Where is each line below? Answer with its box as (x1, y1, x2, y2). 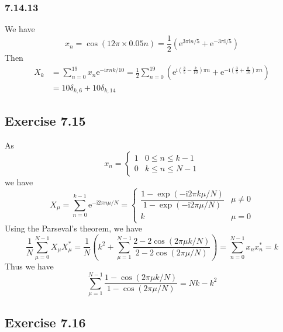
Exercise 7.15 (5, 112, 86, 130)
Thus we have (5, 260, 54, 272)
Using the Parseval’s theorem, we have (5, 222, 142, 234)
